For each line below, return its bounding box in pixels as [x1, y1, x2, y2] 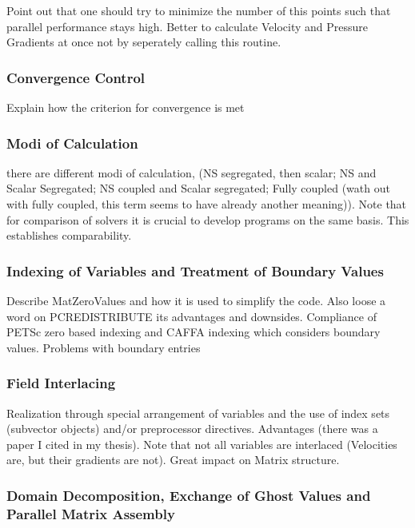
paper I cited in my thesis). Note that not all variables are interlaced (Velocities [6, 435, 397, 452]
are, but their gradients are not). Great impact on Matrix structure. [6, 451, 340, 468]
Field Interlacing [6, 373, 116, 393]
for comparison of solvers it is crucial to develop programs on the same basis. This [6, 211, 409, 228]
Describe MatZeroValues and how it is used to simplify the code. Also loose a [6, 292, 386, 308]
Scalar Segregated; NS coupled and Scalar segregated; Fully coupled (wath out [6, 180, 390, 197]
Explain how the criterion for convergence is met [6, 99, 245, 115]
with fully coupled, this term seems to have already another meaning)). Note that [6, 196, 407, 212]
